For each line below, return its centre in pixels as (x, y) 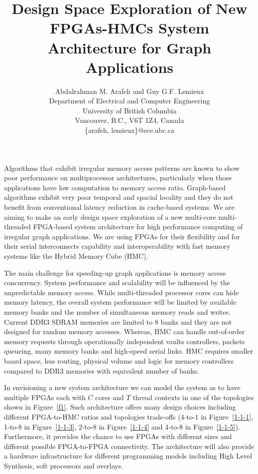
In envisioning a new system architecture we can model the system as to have (122, 387)
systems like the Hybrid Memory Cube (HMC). (76, 256)
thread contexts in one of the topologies (193, 397)
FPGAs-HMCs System (129, 28)
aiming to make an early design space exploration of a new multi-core (110, 217)
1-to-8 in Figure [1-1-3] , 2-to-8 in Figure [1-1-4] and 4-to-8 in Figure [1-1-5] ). (122, 426)
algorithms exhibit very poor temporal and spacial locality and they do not (119, 197)
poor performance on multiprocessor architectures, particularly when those (118, 178)
